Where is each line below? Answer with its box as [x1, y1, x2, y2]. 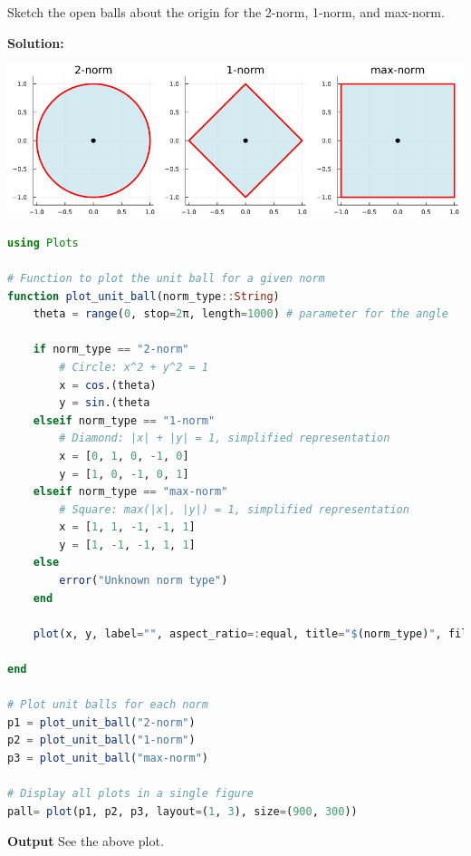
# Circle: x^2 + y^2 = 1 [59, 360, 208, 374]
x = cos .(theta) [59, 378, 157, 392]
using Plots [7, 236, 79, 249]
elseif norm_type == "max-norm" [33, 485, 228, 499]
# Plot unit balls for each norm [7, 698, 208, 712]
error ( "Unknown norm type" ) [59, 574, 228, 588]
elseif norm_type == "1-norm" [33, 413, 216, 427]
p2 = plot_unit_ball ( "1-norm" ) [7, 734, 196, 747]
